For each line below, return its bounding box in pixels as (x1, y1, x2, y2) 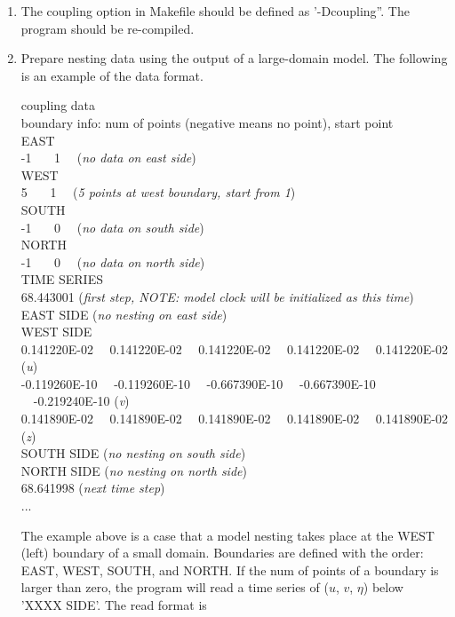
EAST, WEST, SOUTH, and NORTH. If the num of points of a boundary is (20, 560, 439, 579)
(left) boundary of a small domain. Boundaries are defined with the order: (20, 543, 424, 562)
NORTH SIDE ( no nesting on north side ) (20, 461, 247, 479)
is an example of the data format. (20, 66, 204, 84)
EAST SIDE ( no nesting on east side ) (20, 305, 227, 323)
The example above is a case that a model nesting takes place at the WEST (20, 526, 435, 544)
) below (363, 578, 403, 597)
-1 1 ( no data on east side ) (20, 148, 196, 167)
